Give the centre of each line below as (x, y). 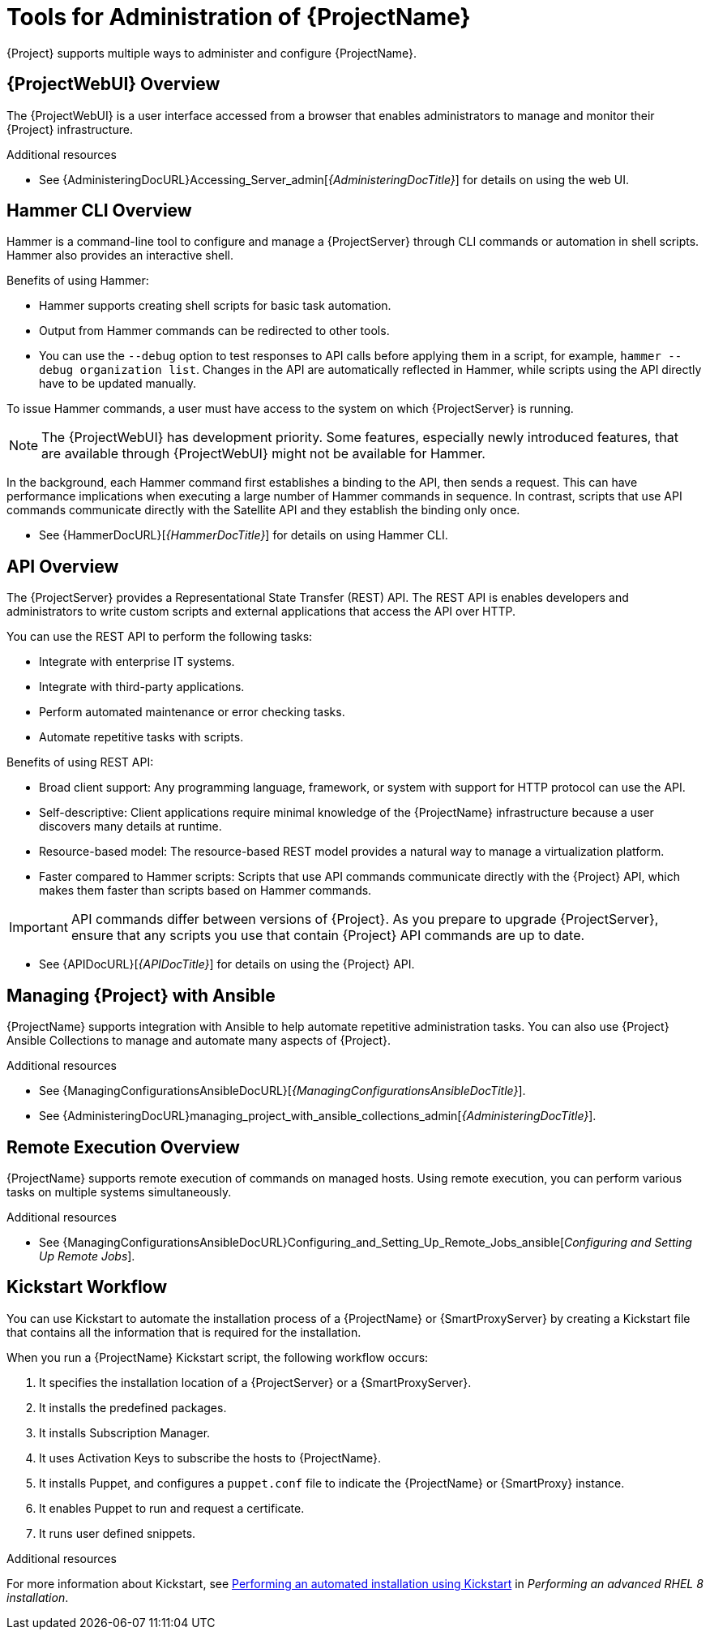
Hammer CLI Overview (99, 211)
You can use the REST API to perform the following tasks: (160, 637)
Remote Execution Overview (123, 1147)
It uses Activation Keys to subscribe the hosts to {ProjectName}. (210, 1458)
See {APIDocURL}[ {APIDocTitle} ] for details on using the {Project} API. (227, 964)
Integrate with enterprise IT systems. (137, 662)
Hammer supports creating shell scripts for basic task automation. (215, 306)
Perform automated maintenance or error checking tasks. (192, 712)
